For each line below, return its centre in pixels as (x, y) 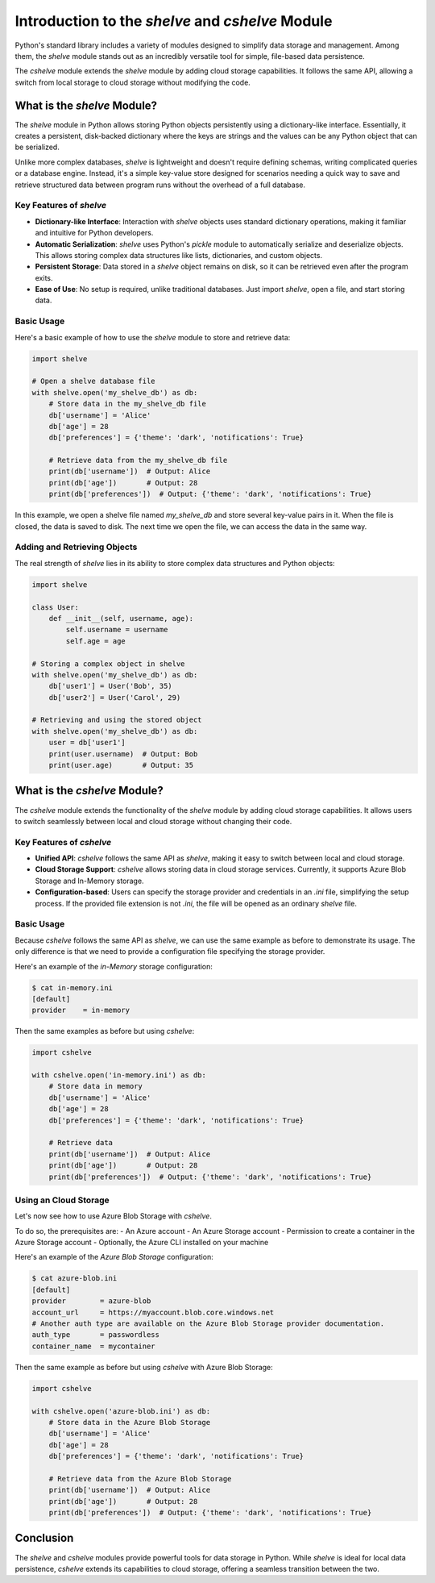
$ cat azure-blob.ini (75, 1279)
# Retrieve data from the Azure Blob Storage (140, 1479)
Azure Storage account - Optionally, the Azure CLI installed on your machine (142, 1243)
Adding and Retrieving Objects (76, 547)
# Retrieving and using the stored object (117, 720)
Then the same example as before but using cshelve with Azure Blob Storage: (144, 1367)
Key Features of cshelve (63, 842)
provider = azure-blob (91, 1301)
